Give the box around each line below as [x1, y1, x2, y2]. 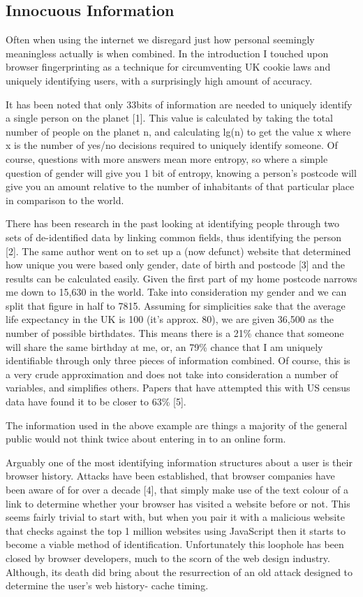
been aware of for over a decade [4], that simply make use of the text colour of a [6, 482, 349, 497]
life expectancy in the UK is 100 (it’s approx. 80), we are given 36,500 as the [6, 312, 334, 326]
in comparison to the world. [6, 192, 124, 207]
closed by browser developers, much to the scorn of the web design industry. [6, 550, 330, 565]
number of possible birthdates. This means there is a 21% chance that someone [6, 326, 344, 340]
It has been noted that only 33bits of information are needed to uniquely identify [6, 96, 353, 111]
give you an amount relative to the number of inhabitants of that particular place [6, 179, 355, 194]
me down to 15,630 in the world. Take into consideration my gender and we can [6, 285, 347, 299]
